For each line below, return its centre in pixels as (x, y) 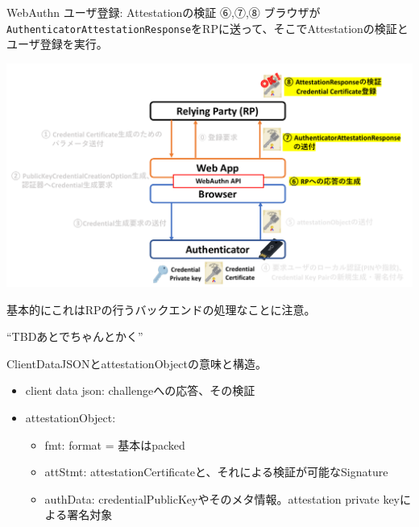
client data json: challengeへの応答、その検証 (140, 390)
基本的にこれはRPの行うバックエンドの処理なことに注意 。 (161, 309)
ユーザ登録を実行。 (57, 44)
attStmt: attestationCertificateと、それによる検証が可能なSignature (216, 472)
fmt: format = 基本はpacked (115, 444)
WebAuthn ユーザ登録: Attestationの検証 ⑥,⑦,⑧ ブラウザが (164, 12)
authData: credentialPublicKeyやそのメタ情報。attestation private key (222, 498)
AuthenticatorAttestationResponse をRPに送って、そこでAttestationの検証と (207, 28)
